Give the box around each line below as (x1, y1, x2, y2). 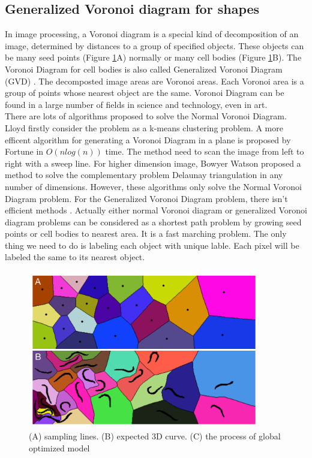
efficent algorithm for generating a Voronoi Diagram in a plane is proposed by (5, 133, 291, 146)
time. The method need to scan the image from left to (105, 145, 304, 158)
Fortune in (5, 145, 44, 158)
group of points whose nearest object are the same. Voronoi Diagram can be (5, 86, 284, 99)
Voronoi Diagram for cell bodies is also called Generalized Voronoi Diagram (5, 62, 283, 75)
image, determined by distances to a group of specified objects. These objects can (5, 39, 304, 52)
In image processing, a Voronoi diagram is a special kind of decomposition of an (5, 28, 299, 40)
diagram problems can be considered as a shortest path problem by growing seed (5, 215, 302, 228)
